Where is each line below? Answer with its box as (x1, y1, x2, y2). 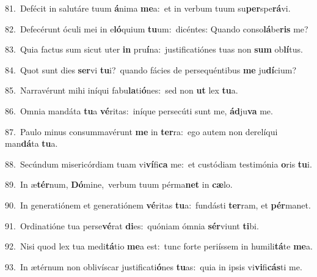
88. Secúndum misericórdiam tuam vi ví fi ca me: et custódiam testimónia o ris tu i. (5, 157, 312, 170)
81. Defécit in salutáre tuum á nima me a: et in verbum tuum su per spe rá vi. (5, 2, 291, 14)
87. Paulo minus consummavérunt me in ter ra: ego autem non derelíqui (5, 125, 278, 138)
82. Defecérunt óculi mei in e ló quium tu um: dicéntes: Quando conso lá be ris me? (5, 22, 308, 35)
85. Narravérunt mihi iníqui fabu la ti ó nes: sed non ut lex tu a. (5, 84, 238, 97)
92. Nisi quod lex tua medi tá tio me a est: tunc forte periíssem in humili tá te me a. (5, 240, 313, 253)
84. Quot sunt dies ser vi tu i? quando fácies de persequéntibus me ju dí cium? (5, 63, 297, 76)
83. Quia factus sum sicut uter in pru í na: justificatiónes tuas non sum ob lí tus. (5, 43, 303, 56)
